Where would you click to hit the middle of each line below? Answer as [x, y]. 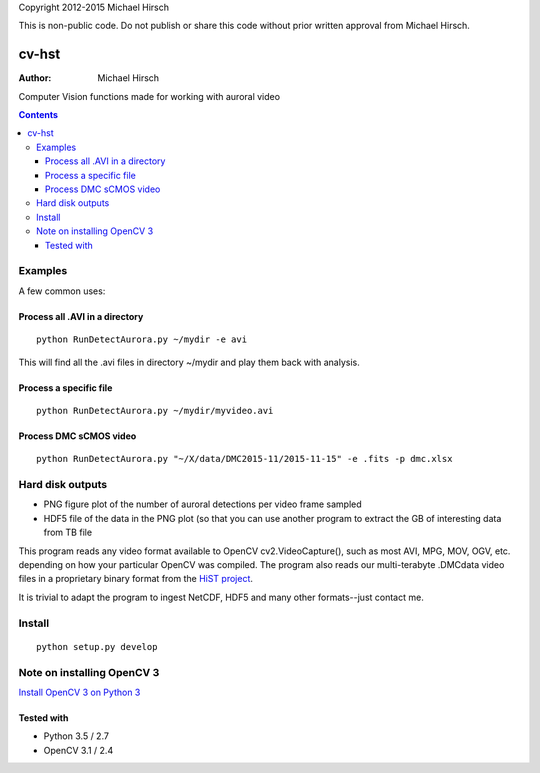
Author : [35, 78]
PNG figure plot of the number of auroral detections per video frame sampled [202, 504]
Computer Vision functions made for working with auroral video [149, 96]
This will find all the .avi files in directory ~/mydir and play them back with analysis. [189, 362]
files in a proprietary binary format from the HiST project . [136, 579]
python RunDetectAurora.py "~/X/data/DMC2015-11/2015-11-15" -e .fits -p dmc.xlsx [244, 459]
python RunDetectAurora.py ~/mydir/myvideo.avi [155, 410]
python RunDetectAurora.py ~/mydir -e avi [142, 339]
